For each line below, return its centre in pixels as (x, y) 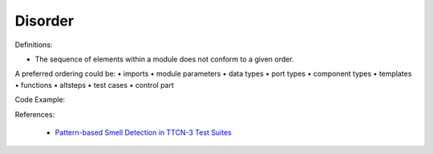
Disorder (45, 21)
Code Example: (40, 100)
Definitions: (34, 45)
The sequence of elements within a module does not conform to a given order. (164, 59)
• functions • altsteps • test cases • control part (94, 85)
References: (35, 114)
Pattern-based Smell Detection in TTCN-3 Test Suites (143, 132)
